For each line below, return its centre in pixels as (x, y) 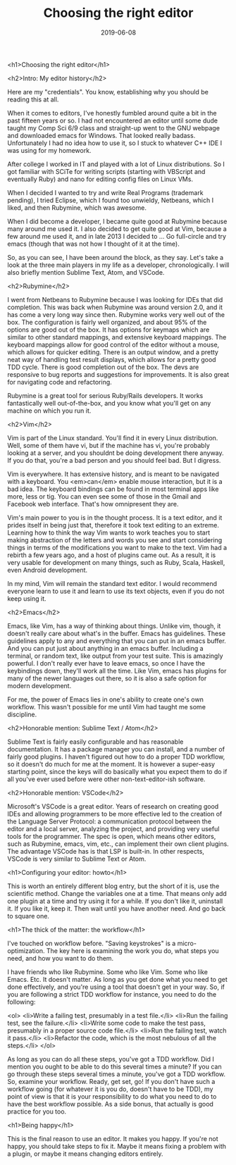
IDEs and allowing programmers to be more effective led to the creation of (115, 814)
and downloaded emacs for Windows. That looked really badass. (101, 135)
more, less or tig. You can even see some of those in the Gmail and (104, 496)
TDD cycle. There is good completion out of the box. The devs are (103, 367)
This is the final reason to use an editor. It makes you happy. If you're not (113, 1138)
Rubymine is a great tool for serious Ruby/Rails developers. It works (105, 395)
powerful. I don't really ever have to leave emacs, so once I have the (106, 663)
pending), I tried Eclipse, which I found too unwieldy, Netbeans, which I (110, 200)
